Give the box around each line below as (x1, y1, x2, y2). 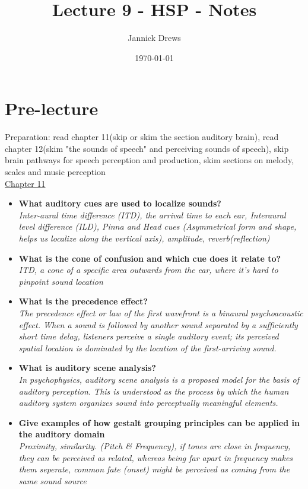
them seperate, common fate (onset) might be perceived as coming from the (18, 463, 290, 475)
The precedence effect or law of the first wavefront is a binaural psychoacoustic (18, 306, 303, 319)
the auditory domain (18, 428, 105, 440)
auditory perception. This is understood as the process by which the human (18, 385, 289, 397)
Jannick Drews (128, 31, 181, 44)
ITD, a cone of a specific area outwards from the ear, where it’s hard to (18, 263, 278, 276)
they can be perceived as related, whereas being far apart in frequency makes (18, 451, 293, 463)
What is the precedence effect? (18, 295, 148, 307)
